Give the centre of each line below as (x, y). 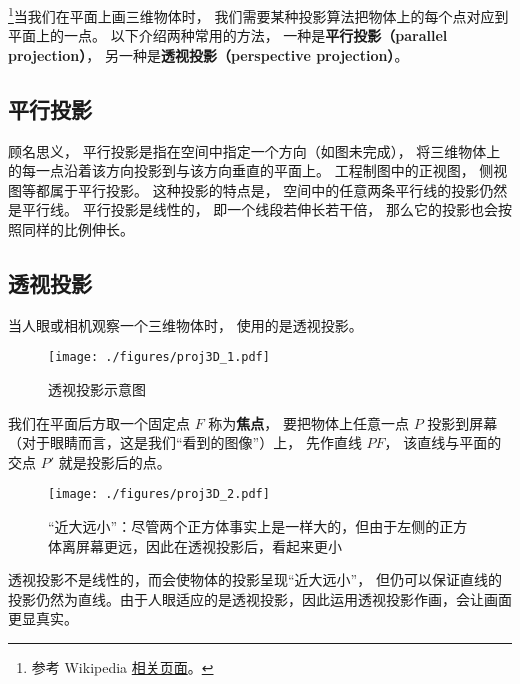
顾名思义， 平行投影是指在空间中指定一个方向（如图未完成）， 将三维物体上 (254, 150)
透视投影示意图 (97, 389)
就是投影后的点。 (114, 461)
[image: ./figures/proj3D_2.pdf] (159, 494)
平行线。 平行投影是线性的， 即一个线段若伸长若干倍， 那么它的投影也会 (259, 209)
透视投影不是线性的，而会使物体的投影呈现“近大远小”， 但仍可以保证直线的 (255, 579)
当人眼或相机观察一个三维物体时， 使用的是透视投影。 (185, 324)
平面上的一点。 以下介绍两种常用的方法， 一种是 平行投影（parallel (228, 35)
